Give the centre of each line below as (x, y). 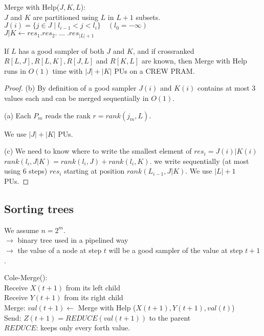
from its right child (94, 297)
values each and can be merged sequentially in (76, 98)
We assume (21, 230)
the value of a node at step (60, 250)
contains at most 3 (227, 88)
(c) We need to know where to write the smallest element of (98, 151)
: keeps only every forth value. (83, 328)
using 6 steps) (26, 171)
